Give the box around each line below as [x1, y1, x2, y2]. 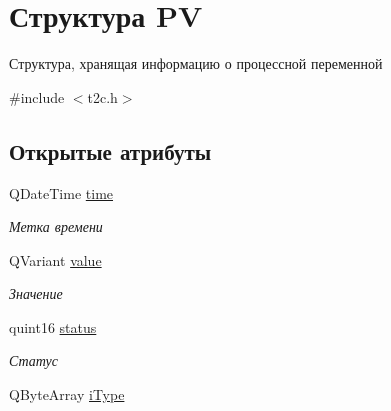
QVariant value [9, 249, 102, 270]
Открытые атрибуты [9, 135, 212, 166]
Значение [9, 283, 63, 304]
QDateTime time [9, 182, 114, 203]
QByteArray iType [9, 384, 125, 405]
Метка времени [9, 216, 103, 237]
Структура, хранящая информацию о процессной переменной [9, 53, 383, 74]
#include [9, 86, 65, 107]
